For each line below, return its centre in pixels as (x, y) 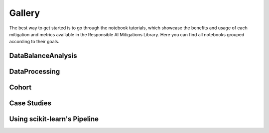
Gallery (24, 13)
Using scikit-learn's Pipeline (54, 119)
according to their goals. (34, 42)
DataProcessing (35, 72)
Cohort (20, 88)
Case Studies (30, 103)
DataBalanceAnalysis (43, 56)
